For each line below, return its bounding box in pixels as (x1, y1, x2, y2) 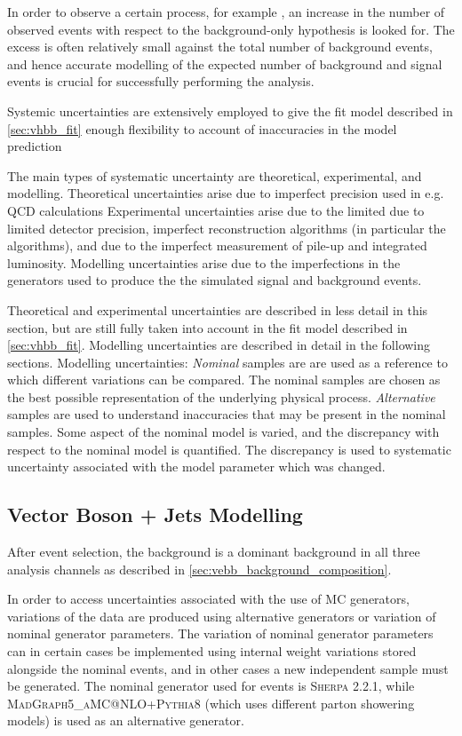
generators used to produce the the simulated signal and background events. (7, 271, 422, 289)
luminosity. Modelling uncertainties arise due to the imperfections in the (7, 253, 401, 272)
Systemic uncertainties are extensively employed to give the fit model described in (7, 101, 453, 120)
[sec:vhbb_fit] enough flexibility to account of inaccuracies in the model (7, 119, 397, 138)
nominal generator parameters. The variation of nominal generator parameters (7, 624, 434, 643)
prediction (7, 137, 62, 155)
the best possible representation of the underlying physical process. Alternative (7, 387, 435, 406)
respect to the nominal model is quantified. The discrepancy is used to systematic (7, 439, 451, 458)
